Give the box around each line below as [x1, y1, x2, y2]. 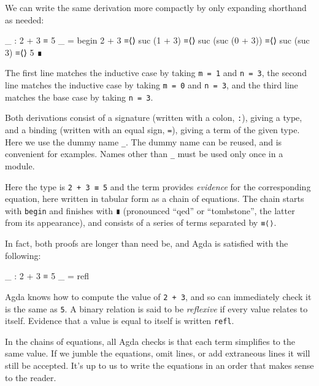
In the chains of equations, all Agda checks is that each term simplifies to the [5, 334, 295, 347]
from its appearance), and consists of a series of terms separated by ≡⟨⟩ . [5, 216, 277, 229]
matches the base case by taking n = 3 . [5, 90, 153, 103]
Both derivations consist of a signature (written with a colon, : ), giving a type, [5, 111, 302, 124]
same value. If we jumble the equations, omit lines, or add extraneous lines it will [5, 347, 310, 360]
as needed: [5, 13, 44, 26]
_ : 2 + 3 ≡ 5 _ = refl [5, 269, 90, 282]
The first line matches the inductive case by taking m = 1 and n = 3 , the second [5, 66, 307, 79]
